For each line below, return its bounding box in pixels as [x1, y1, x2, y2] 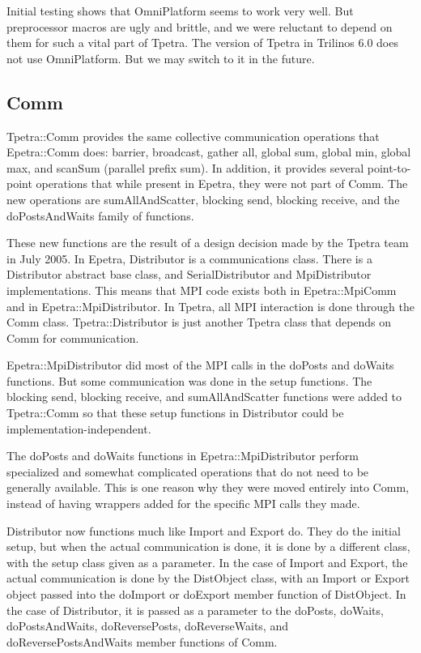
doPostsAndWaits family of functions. [6, 207, 194, 224]
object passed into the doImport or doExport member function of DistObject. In [6, 586, 406, 603]
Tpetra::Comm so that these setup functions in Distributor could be [6, 404, 344, 421]
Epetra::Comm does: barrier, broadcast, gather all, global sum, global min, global [6, 143, 411, 160]
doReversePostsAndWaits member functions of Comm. [6, 633, 278, 650]
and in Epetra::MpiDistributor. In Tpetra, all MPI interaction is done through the [6, 297, 415, 314]
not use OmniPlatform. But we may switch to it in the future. [6, 49, 315, 66]
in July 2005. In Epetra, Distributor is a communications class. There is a [6, 250, 372, 267]
